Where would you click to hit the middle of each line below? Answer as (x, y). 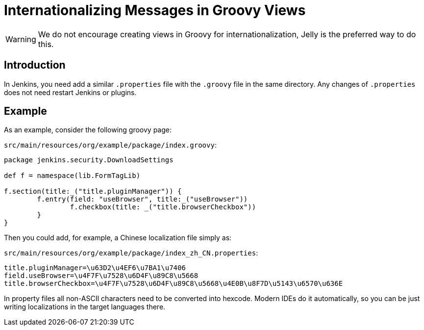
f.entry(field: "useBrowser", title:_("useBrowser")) (142, 199)
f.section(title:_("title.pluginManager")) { (93, 191)
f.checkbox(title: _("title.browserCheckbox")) (163, 207)
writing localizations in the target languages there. (85, 307)
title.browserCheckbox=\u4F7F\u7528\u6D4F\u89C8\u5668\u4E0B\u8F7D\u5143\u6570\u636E (174, 284)
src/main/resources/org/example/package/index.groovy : (110, 145)
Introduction (35, 65)
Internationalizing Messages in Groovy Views (155, 10)
